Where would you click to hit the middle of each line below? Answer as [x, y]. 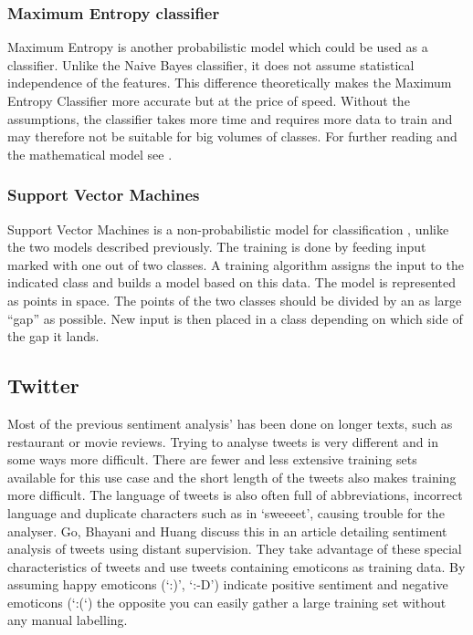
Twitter [43, 385]
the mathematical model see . [90, 154]
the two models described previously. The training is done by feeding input [217, 247]
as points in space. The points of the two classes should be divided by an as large [235, 300]
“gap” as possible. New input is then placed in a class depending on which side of [235, 318]
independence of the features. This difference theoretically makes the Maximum [230, 83]
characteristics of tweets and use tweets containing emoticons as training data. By [236, 566]
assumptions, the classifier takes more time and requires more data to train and [230, 118]
